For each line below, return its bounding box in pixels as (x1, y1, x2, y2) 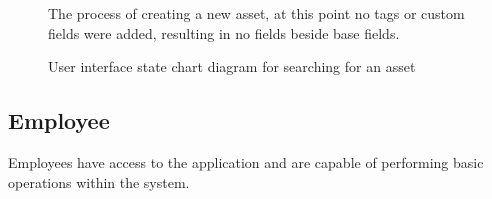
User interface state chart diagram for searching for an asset (48, 56, 416, 77)
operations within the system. (8, 171, 190, 192)
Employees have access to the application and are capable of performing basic (8, 151, 484, 172)
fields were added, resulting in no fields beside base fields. (48, 22, 400, 43)
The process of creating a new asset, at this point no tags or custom (48, 3, 465, 23)
